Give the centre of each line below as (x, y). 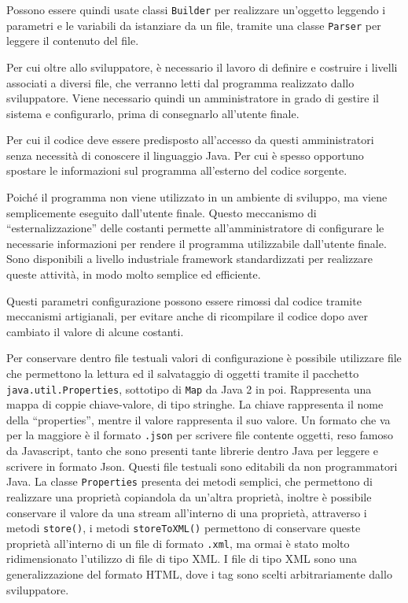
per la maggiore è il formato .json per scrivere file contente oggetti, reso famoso (200, 435)
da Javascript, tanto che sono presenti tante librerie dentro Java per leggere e (192, 451)
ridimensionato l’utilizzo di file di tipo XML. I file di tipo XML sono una (182, 559)
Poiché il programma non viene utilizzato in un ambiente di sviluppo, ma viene (197, 197)
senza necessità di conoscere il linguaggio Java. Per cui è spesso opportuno (185, 155)
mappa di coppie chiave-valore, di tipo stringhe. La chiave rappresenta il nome (195, 404)
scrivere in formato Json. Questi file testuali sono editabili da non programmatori (202, 466)
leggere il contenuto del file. (73, 41)
